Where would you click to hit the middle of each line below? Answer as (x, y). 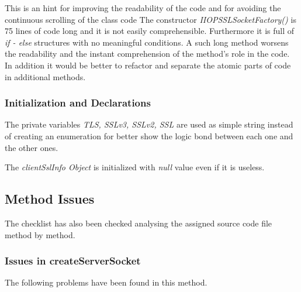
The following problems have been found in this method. (106, 282)
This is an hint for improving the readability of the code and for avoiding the (143, 8)
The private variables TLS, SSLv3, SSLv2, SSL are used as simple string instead (149, 124)
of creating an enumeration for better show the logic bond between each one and (149, 135)
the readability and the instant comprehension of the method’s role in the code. (147, 54)
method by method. (40, 234)
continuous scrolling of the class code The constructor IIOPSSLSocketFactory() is (150, 19)
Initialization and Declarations (78, 103)
